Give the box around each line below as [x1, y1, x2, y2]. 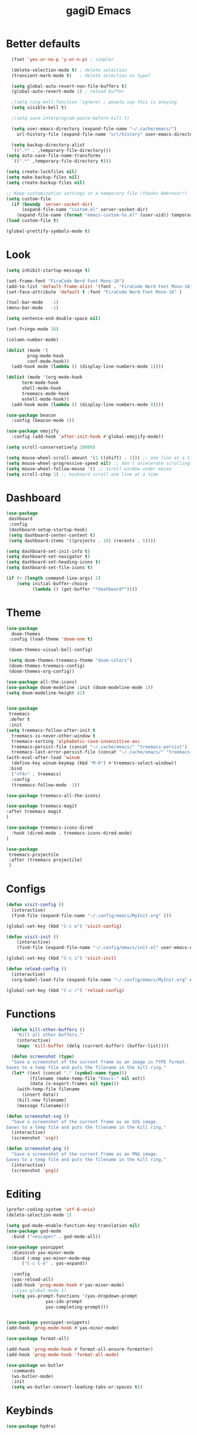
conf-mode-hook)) [27, 358, 69, 364]
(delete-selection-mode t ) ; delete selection [11, 67, 127, 73]
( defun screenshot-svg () [6, 1113, 69, 1119]
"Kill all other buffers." [16, 1032, 83, 1038]
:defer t [8, 717, 30, 722]
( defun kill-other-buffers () [11, 1027, 85, 1032]
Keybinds [6, 1404, 54, 1417]
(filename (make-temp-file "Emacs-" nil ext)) [29, 1075, 145, 1081]
